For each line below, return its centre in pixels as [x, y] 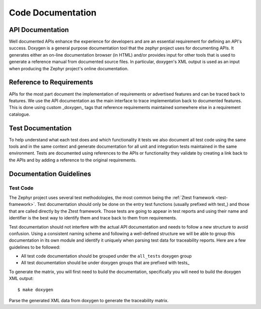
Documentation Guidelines [50, 174]
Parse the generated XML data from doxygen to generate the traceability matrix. [89, 301]
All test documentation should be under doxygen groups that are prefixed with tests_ [105, 263]
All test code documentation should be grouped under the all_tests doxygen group [106, 256]
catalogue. [20, 114]
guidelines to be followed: [35, 247]
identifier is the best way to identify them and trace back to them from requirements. [93, 218]
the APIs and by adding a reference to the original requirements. [73, 160]
